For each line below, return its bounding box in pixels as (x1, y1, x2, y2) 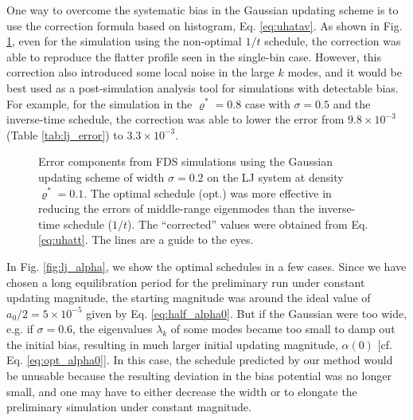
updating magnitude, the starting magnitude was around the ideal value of (6, 289, 371, 306)
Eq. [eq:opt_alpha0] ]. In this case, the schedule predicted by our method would (6, 351, 393, 368)
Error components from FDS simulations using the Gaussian (38, 153, 333, 170)
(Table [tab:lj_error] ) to (6, 126, 123, 143)
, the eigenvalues (72, 320, 153, 337)
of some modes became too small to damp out (170, 320, 395, 337)
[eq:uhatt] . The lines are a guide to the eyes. (38, 231, 254, 248)
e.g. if (6, 320, 33, 337)
